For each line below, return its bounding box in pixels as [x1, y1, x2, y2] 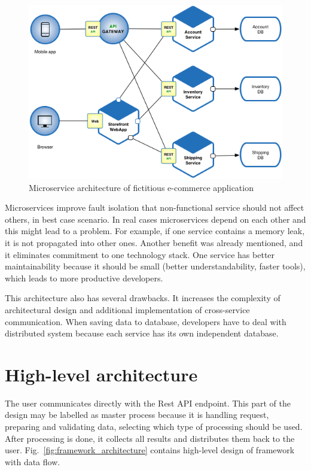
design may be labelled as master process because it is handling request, [5, 408, 269, 421]
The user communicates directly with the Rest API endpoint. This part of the [5, 396, 291, 409]
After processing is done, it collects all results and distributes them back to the [5, 432, 295, 444]
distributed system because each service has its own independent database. [5, 327, 279, 339]
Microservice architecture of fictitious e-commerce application [29, 181, 254, 193]
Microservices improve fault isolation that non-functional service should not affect [5, 201, 304, 214]
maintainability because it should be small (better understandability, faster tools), [5, 260, 306, 272]
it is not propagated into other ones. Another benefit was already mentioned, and [5, 236, 303, 249]
